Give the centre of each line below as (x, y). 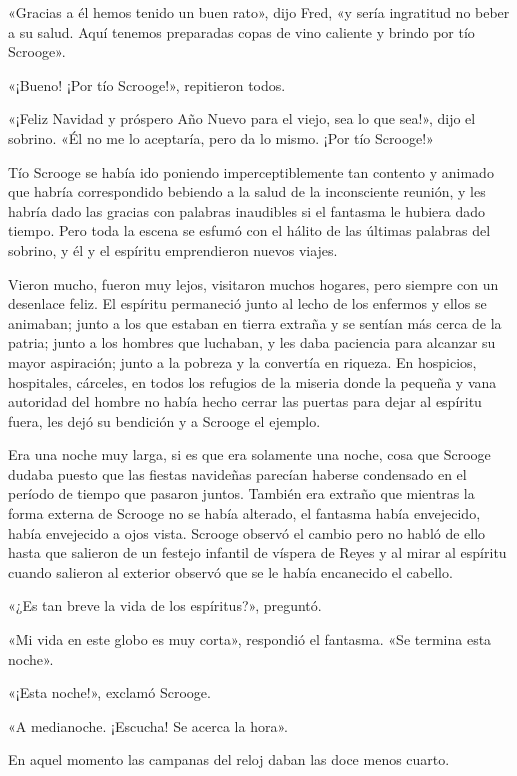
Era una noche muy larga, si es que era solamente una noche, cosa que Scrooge (249, 454)
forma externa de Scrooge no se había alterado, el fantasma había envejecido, (244, 513)
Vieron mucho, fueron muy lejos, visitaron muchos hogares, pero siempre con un (253, 283)
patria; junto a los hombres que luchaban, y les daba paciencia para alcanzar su (252, 342)
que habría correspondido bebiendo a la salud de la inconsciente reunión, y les (247, 191)
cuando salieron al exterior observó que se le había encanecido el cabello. (230, 571)
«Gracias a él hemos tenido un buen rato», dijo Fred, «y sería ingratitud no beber (259, 12)
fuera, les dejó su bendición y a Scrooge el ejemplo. (164, 420)
